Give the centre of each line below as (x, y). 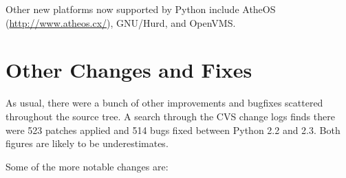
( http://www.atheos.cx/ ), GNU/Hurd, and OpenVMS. (121, 22)
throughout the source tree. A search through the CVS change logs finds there (170, 116)
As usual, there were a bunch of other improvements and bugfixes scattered (164, 103)
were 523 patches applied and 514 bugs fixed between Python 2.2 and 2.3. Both (173, 130)
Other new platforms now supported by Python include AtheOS (141, 9)
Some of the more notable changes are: (87, 166)
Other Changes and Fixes (129, 70)
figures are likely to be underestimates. (87, 143)
